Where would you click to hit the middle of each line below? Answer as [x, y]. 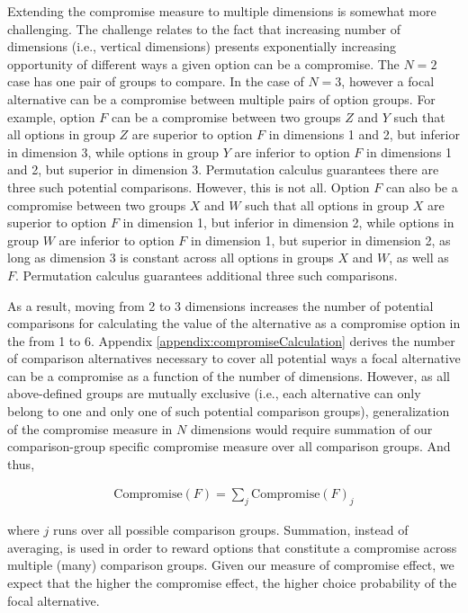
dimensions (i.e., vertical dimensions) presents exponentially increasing [202, 46]
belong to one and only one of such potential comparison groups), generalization [229, 411]
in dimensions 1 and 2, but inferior [364, 134]
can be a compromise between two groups [226, 116]
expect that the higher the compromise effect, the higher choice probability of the [232, 583]
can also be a [422, 187]
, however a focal [388, 81]
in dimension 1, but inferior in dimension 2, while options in [288, 222]
